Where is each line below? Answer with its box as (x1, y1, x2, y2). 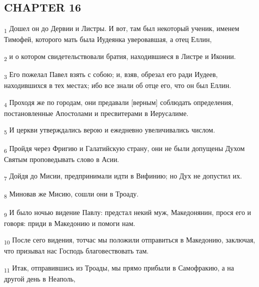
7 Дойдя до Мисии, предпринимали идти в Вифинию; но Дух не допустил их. (4, 170, 242, 182)
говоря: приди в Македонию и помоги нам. (4, 217, 135, 228)
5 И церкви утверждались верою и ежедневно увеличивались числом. (4, 124, 215, 136)
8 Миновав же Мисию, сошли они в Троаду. (4, 188, 139, 200)
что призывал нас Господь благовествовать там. (4, 245, 149, 256)
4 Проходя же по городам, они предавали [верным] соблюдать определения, (4, 96, 233, 108)
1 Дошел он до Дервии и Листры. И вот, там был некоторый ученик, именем (4, 23, 239, 34)
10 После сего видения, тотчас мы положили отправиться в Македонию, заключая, (4, 234, 255, 246)
